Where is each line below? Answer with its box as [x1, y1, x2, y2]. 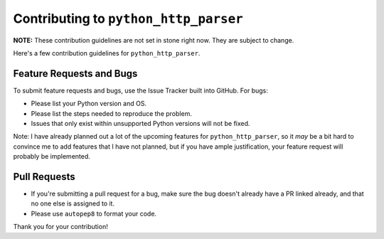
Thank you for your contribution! [13, 223, 108, 231]
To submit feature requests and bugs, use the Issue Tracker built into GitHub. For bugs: [13, 86, 268, 95]
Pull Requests [13, 171, 75, 183]
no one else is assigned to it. [31, 199, 115, 208]
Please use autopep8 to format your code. [31, 209, 156, 218]
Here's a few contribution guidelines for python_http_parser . [13, 48, 201, 57]
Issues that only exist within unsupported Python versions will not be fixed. [31, 119, 250, 128]
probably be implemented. [13, 152, 90, 161]
